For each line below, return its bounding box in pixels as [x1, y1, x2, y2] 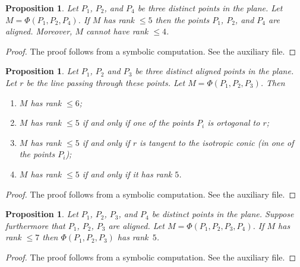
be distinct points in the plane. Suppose [151, 208, 294, 220]
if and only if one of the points [82, 116, 194, 129]
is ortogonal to [207, 116, 260, 129]
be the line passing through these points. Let [26, 76, 185, 88]
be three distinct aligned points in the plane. [135, 65, 294, 77]
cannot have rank [86, 25, 149, 37]
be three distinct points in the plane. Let [137, 2, 283, 14]
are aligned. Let [108, 219, 165, 231]
